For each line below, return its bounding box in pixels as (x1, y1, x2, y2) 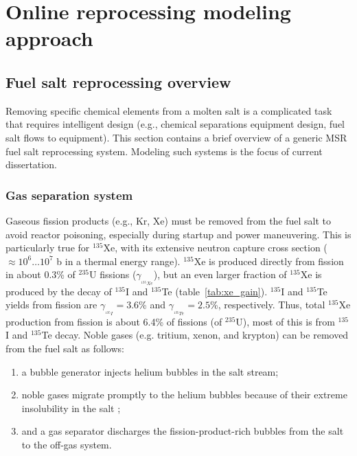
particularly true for (5, 240, 90, 255)
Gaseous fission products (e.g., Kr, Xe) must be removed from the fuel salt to (5, 213, 332, 227)
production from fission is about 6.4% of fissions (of (5, 314, 222, 328)
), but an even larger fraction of (153, 267, 287, 282)
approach (5, 24, 93, 52)
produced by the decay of (5, 284, 112, 298)
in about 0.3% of (5, 267, 76, 282)
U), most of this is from (235, 314, 335, 328)
